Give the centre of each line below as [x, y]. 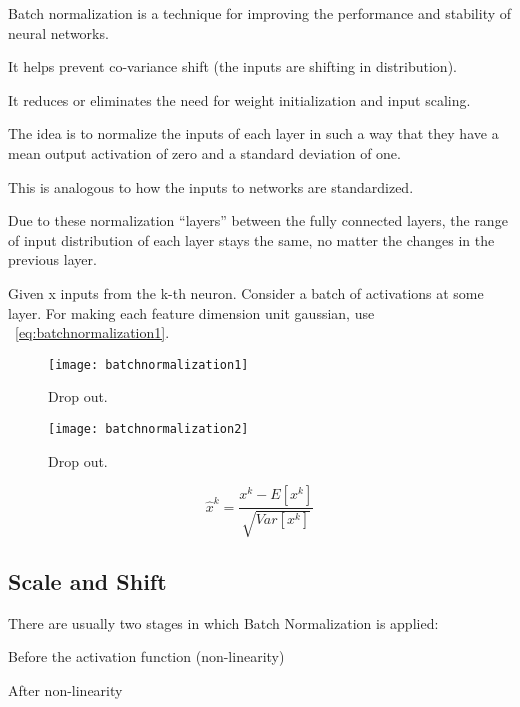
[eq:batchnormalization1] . [92, 332]
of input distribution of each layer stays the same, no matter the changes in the [251, 239]
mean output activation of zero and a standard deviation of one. [204, 152]
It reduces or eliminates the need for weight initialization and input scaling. [239, 99]
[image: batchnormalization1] [148, 364]
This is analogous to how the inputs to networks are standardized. [211, 186]
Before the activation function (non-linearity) [146, 656]
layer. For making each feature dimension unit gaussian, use [191, 312]
